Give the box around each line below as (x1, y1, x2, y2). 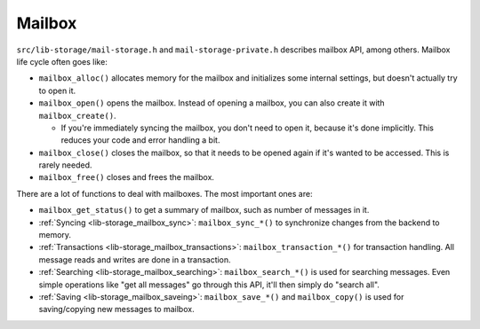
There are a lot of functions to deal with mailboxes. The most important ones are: (16, 188, 313, 199)
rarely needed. (38, 160, 92, 170)
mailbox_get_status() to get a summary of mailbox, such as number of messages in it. (38, 205, 370, 215)
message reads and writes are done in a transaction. (38, 254, 231, 265)
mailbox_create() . (38, 110, 116, 121)
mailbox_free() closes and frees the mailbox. (38, 172, 215, 183)
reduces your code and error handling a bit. (60, 135, 220, 145)
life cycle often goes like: (16, 56, 108, 67)
